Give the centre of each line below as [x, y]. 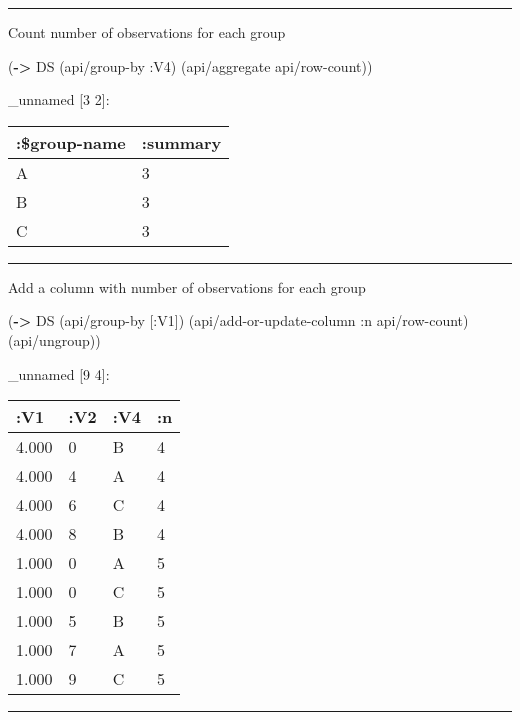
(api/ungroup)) [54, 339]
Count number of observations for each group [147, 32]
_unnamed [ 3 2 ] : [59, 99]
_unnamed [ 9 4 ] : [59, 373]
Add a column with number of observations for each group [187, 286]
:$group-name [71, 142]
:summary [181, 142]
